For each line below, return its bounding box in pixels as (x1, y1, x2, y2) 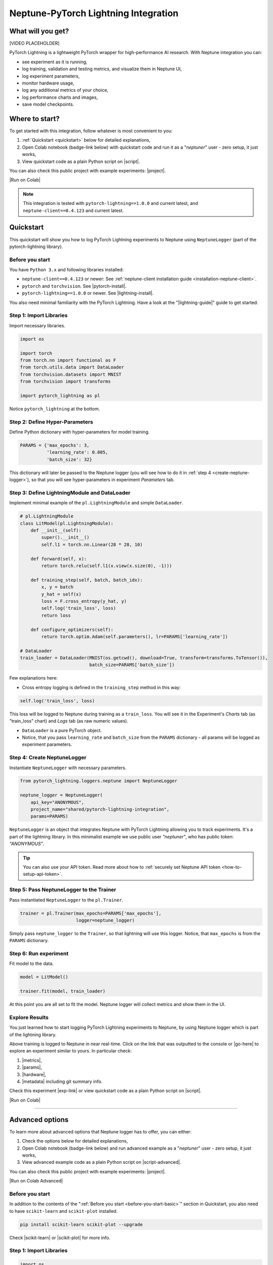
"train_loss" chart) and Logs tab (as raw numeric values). (9, 718, 128, 724)
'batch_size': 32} (46, 456, 93, 462)
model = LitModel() (20, 974, 68, 980)
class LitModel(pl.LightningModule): (20, 520, 114, 526)
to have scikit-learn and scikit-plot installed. (9, 1208, 118, 1214)
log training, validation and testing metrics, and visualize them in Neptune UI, (22, 66, 182, 72)
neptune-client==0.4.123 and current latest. (23, 207, 124, 214)
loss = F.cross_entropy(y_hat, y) (41, 598, 127, 604)
